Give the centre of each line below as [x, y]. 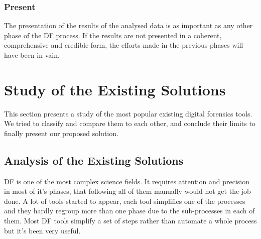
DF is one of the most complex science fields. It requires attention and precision [127, 181]
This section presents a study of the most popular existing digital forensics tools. [128, 113]
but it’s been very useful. [42, 230]
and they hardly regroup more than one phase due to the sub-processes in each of [129, 211]
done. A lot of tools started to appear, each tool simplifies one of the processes [125, 201]
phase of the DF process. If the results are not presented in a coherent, [113, 35]
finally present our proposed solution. [61, 133]
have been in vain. [32, 55]
